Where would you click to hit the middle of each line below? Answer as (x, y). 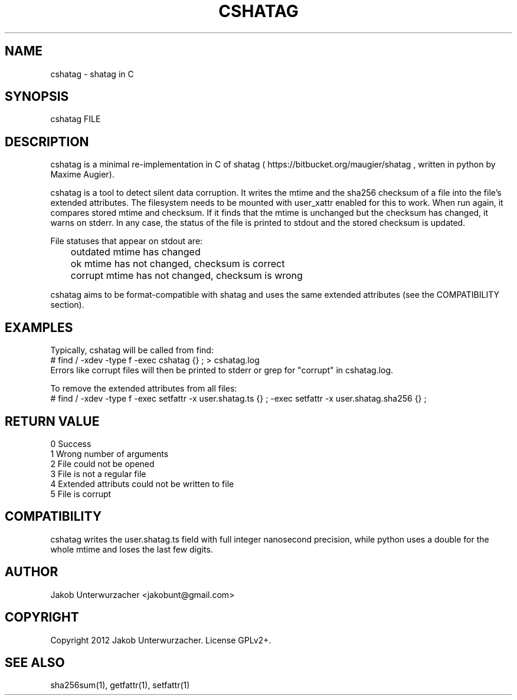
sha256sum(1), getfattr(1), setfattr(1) (120, 685)
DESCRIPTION (47, 142)
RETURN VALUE (52, 421)
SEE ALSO (35, 662)
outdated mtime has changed (135, 252)
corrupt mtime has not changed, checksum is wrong (186, 276)
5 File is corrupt (81, 494)
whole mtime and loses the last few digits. (132, 549)
